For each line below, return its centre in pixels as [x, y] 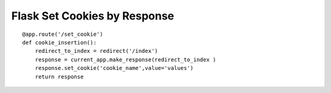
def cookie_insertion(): [59, 42]
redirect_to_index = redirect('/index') [97, 51]
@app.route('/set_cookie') [63, 34]
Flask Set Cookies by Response [93, 16]
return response [59, 77]
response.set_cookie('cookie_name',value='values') [114, 68]
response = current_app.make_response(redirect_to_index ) [125, 60]
